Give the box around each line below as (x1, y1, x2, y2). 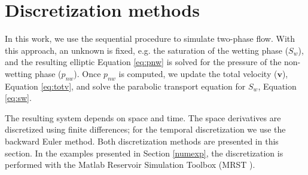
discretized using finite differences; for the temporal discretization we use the (5, 123, 286, 136)
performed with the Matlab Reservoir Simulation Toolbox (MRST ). (5, 158, 255, 171)
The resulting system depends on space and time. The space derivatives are (5, 111, 281, 124)
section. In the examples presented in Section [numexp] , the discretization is (5, 146, 283, 159)
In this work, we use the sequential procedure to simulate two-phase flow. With (5, 32, 295, 45)
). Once (74, 67, 101, 79)
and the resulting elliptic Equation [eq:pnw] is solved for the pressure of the (5, 56, 282, 68)
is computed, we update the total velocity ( (118, 67, 277, 79)
